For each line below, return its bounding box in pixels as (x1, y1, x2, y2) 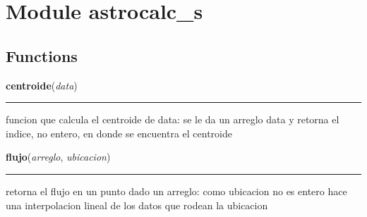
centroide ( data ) (6, 77, 78, 92)
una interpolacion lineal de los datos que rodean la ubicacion (6, 197, 268, 212)
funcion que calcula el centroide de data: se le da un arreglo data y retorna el (6, 112, 339, 127)
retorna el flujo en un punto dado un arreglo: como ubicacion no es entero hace (6, 183, 347, 198)
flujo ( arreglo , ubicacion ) (6, 149, 111, 164)
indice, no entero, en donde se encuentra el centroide (6, 125, 233, 140)
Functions (6, 44, 78, 66)
